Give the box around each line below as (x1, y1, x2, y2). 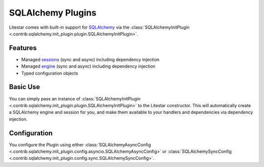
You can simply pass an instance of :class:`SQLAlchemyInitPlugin (9, 95, 141, 102)
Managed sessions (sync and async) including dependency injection (21, 56, 160, 62)
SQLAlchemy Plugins (9, 7, 97, 18)
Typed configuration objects (21, 70, 78, 76)
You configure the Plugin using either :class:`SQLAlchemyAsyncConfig (9, 142, 151, 148)
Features (9, 44, 37, 52)
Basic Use (9, 83, 40, 91)
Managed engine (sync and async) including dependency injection (21, 63, 156, 69)
